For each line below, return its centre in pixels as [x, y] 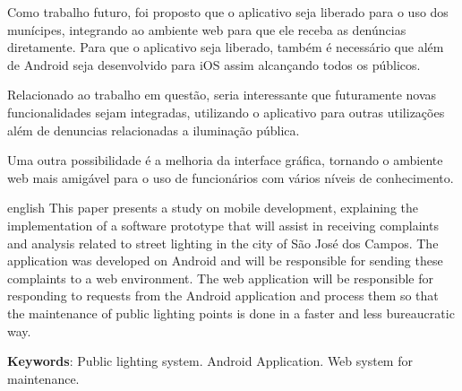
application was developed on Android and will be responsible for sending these [225, 261]
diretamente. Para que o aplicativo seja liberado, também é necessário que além [226, 47]
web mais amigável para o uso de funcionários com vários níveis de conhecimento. [231, 177]
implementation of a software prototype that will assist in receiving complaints [223, 225]
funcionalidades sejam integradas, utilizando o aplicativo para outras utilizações [226, 112]
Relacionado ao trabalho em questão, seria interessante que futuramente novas [222, 95]
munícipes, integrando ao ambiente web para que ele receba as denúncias [207, 29]
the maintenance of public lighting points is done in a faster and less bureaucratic [231, 313]
